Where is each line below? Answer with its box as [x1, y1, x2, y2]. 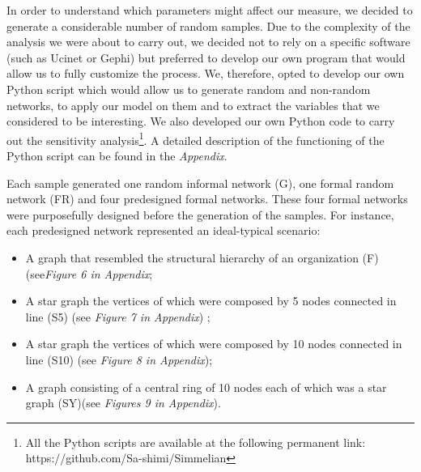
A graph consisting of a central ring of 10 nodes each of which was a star [25, 378, 387, 395]
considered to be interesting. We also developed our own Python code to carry [6, 113, 395, 130]
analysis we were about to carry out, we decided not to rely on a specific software [6, 33, 410, 50]
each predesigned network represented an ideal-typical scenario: [6, 222, 321, 239]
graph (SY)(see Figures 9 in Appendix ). [25, 394, 221, 411]
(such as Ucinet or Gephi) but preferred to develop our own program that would [6, 49, 406, 66]
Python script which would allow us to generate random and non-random [6, 80, 371, 97]
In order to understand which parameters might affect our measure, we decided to [6, 2, 413, 18]
